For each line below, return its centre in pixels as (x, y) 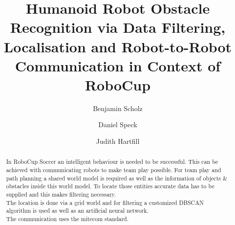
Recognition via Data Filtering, (118, 27)
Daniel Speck (118, 124)
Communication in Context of (118, 65)
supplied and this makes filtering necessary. (61, 194)
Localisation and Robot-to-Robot (118, 46)
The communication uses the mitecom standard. (67, 219)
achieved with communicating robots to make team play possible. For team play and (114, 170)
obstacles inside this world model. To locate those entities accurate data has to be (110, 186)
